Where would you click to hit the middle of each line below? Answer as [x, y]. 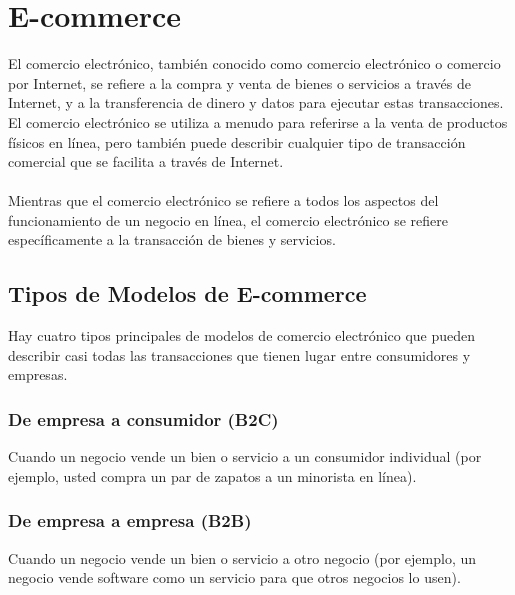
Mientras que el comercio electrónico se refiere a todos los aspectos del [223, 200]
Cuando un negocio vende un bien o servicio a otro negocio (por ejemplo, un [242, 557]
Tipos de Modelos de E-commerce [187, 293]
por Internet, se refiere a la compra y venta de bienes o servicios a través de [239, 82]
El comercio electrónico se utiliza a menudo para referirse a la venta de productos [258, 121]
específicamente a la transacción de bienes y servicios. [172, 239]
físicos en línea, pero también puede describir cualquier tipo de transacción [237, 141]
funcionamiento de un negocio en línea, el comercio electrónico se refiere [228, 219]
